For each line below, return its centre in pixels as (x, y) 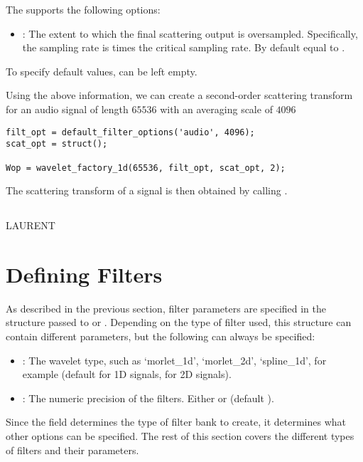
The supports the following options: (83, 9)
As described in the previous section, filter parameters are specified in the (166, 308)
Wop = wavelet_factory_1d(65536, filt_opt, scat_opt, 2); (146, 168)
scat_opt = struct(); (57, 144)
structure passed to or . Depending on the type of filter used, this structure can (179, 322)
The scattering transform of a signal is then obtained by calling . (147, 190)
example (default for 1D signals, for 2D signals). (127, 374)
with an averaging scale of (216, 109)
